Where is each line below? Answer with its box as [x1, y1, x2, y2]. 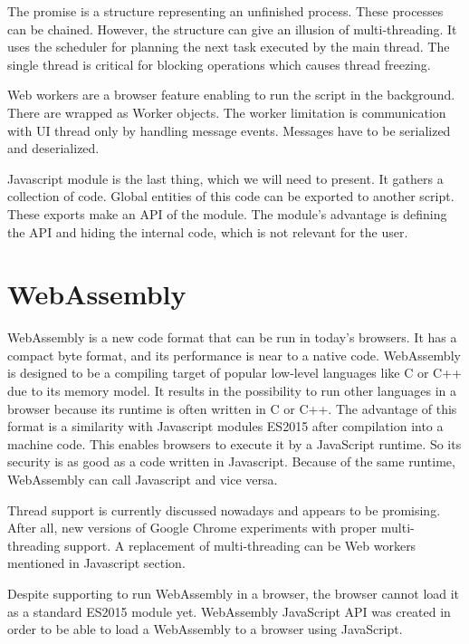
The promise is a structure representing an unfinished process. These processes [7, 2, 444, 20]
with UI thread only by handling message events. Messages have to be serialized [7, 120, 451, 139]
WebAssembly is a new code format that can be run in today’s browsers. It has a [7, 328, 457, 347]
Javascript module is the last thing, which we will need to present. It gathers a [7, 168, 444, 187]
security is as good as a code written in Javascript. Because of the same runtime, [7, 452, 455, 471]
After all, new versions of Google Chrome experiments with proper [7, 518, 378, 537]
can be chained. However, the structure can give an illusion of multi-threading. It [7, 19, 457, 38]
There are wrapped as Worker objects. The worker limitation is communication [7, 102, 446, 121]
